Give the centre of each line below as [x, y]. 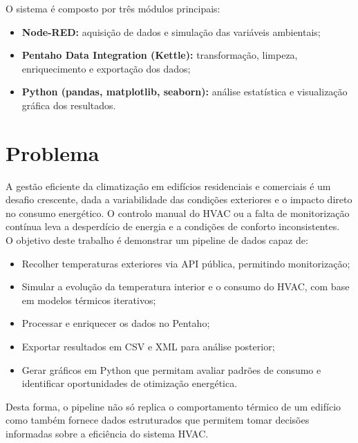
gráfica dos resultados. [69, 105]
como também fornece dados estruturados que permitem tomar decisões [158, 420]
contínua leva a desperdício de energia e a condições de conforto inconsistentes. [173, 226]
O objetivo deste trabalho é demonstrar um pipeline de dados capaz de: [157, 240]
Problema [53, 152]
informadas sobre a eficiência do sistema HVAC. [107, 433]
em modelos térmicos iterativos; [89, 300]
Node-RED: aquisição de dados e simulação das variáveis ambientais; [171, 31]
